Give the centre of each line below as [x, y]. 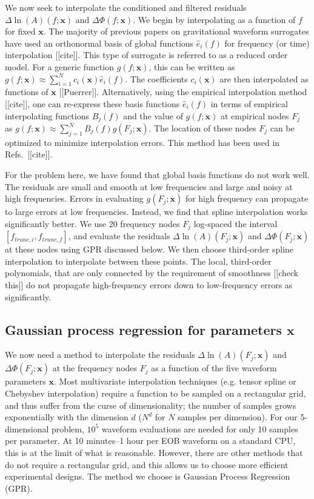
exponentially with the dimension [67, 417]
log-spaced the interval [235, 223]
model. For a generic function [59, 66]
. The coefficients [156, 78]
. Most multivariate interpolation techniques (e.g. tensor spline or [175, 381]
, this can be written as [192, 66]
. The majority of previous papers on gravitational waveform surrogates [176, 31]
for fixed [20, 31]
